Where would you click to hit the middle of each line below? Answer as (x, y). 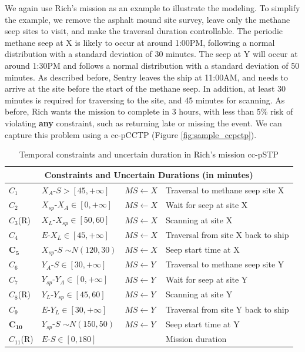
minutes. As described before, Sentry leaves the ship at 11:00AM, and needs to (147, 77)
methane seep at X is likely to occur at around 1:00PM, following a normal (140, 42)
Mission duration (196, 339)
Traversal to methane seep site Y (225, 264)
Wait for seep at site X (207, 204)
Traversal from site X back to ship (227, 234)
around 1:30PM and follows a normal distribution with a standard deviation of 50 (152, 65)
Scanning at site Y (199, 294)
